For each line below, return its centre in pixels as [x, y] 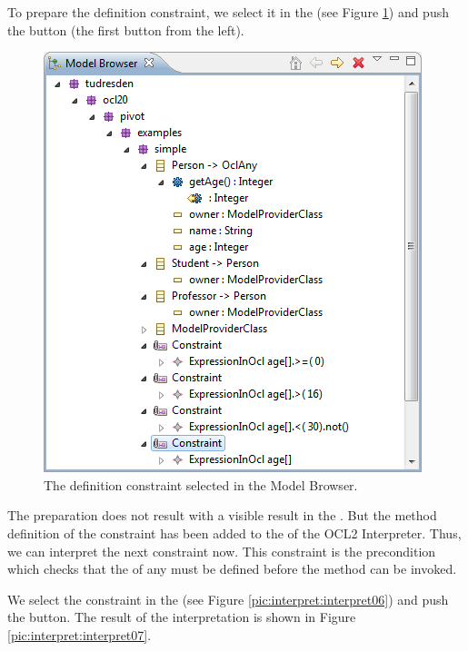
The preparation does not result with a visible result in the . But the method [222, 515]
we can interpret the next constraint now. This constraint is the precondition [222, 551]
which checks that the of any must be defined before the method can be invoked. [232, 569]
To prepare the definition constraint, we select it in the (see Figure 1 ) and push [228, 12]
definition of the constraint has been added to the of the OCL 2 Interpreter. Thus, [234, 533]
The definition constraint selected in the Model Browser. [201, 484]
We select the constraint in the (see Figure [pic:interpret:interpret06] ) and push [228, 599]
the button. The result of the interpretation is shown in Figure [182, 617]
